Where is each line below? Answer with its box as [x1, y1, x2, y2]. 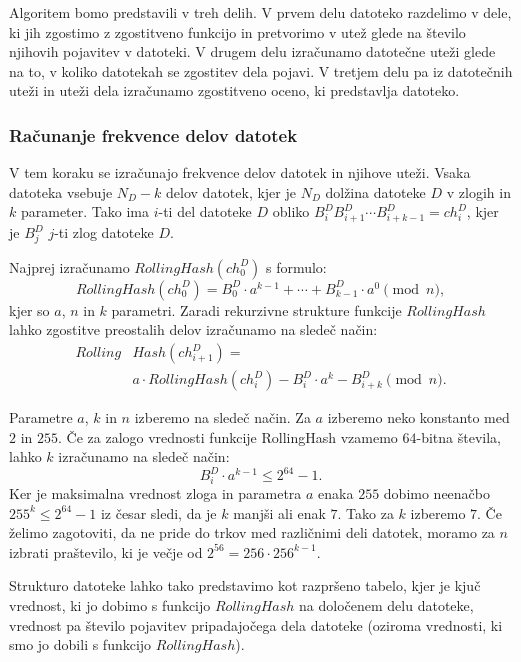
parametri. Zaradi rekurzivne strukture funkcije [111, 299, 402, 320]
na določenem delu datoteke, [299, 595, 474, 616]
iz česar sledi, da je [100, 502, 217, 523]
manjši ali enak [233, 502, 326, 523]
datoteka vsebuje [9, 181, 113, 202]
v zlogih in [446, 181, 511, 202]
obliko [272, 201, 310, 222]
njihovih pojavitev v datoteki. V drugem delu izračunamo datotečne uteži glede [9, 41, 496, 62]
